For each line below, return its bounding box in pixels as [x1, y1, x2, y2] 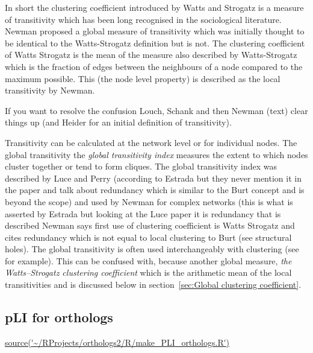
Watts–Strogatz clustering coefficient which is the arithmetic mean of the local [5, 266, 292, 279]
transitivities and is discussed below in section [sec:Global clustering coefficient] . [5, 278, 302, 291]
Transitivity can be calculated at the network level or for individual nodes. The [5, 136, 297, 148]
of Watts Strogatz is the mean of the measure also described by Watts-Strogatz [5, 48, 297, 61]
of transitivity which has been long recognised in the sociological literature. [5, 13, 282, 25]
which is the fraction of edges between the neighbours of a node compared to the [5, 60, 303, 72]
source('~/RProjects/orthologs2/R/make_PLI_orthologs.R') [5, 336, 230, 348]
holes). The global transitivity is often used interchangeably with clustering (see [5, 243, 299, 255]
